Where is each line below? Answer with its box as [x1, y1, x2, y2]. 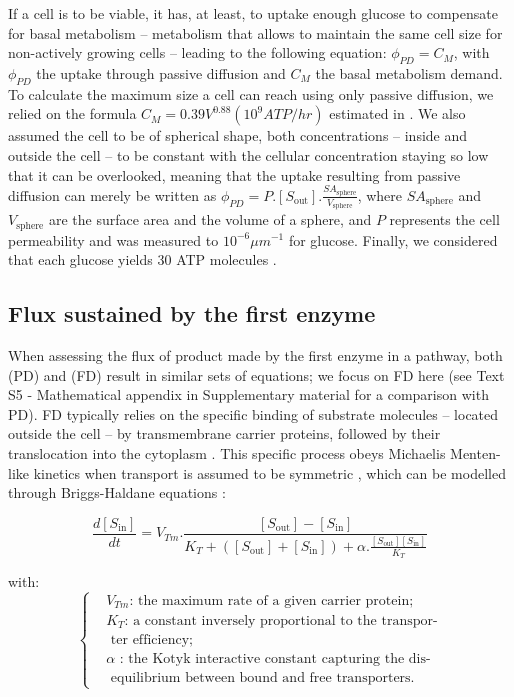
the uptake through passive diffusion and [36, 62, 286, 83]
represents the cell [389, 209, 500, 230]
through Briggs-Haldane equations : [8, 482, 226, 503]
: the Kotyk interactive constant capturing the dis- [119, 652, 431, 667]
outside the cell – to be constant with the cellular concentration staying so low [8, 144, 489, 165]
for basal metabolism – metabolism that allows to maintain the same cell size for [8, 22, 503, 43]
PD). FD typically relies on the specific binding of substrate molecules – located [8, 403, 499, 424]
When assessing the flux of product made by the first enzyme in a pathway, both [8, 344, 503, 365]
